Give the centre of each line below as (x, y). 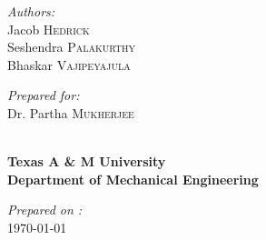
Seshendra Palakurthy (72, 47)
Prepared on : (45, 210)
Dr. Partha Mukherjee (71, 112)
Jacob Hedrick (49, 29)
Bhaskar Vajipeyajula (69, 64)
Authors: (31, 11)
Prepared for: (44, 95)
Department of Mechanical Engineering (133, 179)
